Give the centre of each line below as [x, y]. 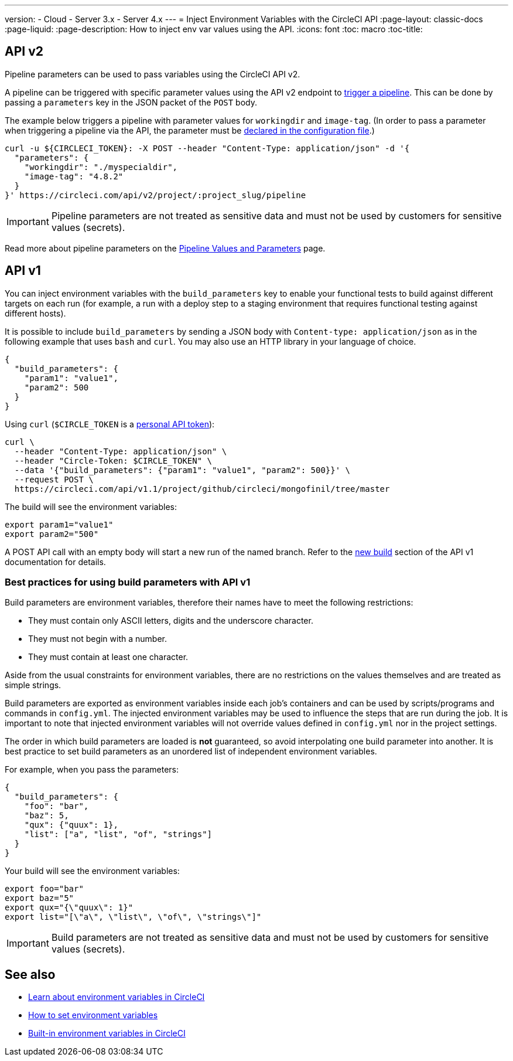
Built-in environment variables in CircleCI [107, 1033]
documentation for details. [55, 562]
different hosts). [35, 313]
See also [30, 974]
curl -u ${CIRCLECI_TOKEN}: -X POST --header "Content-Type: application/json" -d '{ [207, 148]
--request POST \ [54, 479]
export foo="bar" [44, 889]
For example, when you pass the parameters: [92, 770]
